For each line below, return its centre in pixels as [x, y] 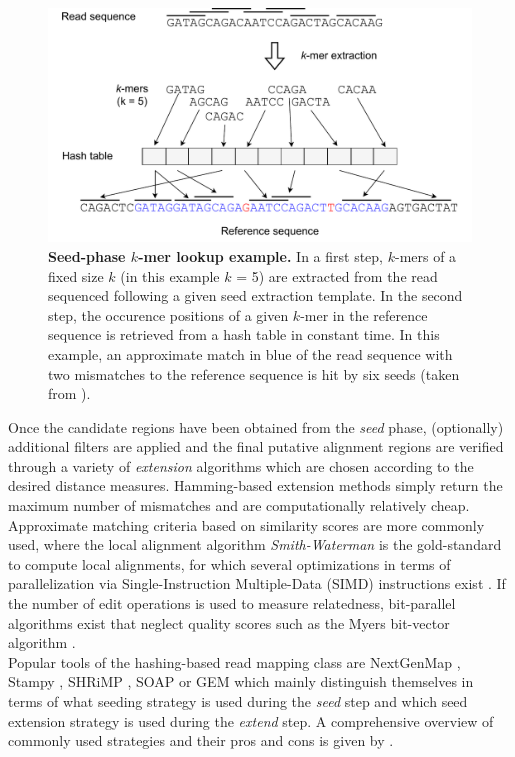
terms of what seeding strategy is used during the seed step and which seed [238, 701]
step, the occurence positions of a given [168, 314]
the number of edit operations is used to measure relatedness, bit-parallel [232, 603]
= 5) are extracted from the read [337, 275]
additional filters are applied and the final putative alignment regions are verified [256, 446]
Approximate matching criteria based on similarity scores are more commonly [246, 524]
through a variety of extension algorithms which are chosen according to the [241, 465]
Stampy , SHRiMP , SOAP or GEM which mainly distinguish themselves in [241, 681]
